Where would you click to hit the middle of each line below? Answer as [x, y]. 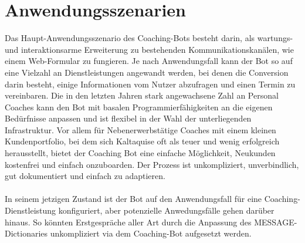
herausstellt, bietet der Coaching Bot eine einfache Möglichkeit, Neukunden [140, 153]
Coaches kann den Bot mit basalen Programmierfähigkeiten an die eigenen [139, 107]
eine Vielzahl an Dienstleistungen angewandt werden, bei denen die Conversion [147, 72]
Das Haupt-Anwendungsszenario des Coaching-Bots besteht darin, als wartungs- [149, 38]
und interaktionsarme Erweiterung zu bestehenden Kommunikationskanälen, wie [149, 49]
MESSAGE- [276, 222]
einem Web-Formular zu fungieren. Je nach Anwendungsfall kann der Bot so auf [149, 61]
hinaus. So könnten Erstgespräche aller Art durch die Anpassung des [128, 222]
